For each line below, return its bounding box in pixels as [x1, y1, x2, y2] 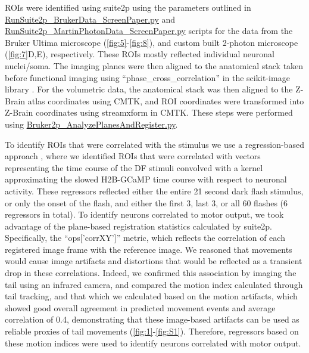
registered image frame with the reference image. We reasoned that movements [5, 243, 292, 255]
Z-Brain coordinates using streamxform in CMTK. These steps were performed [5, 106, 293, 119]
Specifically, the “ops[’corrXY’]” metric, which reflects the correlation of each [5, 231, 285, 244]
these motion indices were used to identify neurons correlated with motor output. [5, 336, 301, 349]
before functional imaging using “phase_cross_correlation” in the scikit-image [5, 71, 290, 83]
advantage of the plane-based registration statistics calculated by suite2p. [5, 219, 272, 232]
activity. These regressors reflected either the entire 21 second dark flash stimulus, [5, 184, 304, 197]
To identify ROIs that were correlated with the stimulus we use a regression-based [5, 138, 304, 150]
